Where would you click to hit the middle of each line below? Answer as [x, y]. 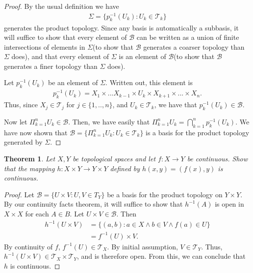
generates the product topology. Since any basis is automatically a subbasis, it [121, 27]
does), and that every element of [60, 56]
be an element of [73, 82]
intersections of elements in [45, 46]
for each [37, 213]
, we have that [176, 105]
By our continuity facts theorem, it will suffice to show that [93, 204]
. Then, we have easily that [109, 121]
